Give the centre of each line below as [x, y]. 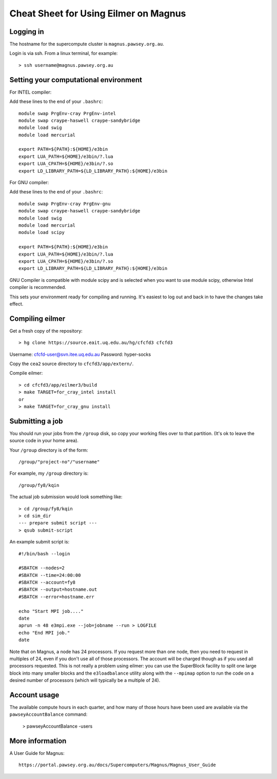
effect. [16, 304]
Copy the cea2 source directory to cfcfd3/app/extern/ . [72, 364]
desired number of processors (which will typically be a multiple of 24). [85, 680]
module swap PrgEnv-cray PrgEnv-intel [67, 113]
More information [38, 741]
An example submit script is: [39, 542]
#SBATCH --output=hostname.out [58, 590]
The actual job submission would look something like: [66, 497]
